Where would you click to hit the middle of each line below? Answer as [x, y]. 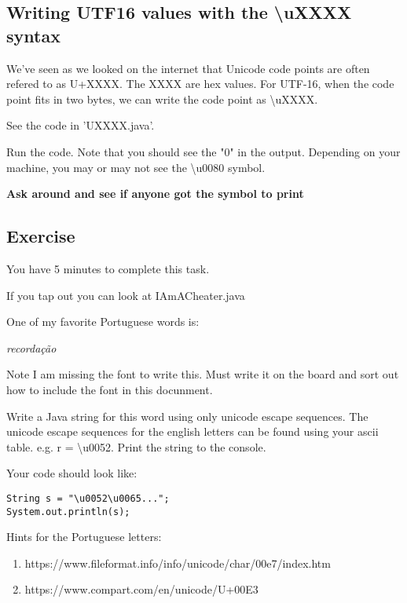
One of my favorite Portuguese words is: [103, 322]
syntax [33, 35]
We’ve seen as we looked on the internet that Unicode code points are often [188, 68]
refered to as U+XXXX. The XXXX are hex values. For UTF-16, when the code [200, 84]
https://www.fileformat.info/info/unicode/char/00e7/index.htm [178, 563]
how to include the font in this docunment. [110, 389]
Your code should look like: [72, 473]
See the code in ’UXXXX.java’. [81, 125]
